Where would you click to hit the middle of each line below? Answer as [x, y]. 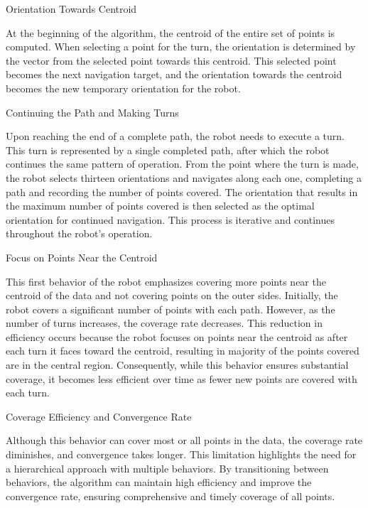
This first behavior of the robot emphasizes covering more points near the [166, 281]
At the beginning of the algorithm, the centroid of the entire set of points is [171, 32]
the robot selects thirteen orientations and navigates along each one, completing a [184, 177]
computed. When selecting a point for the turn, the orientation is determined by [181, 47]
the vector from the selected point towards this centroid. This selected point [171, 60]
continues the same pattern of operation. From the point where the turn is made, [182, 164]
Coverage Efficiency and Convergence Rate [99, 416]
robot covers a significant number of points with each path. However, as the [171, 309]
